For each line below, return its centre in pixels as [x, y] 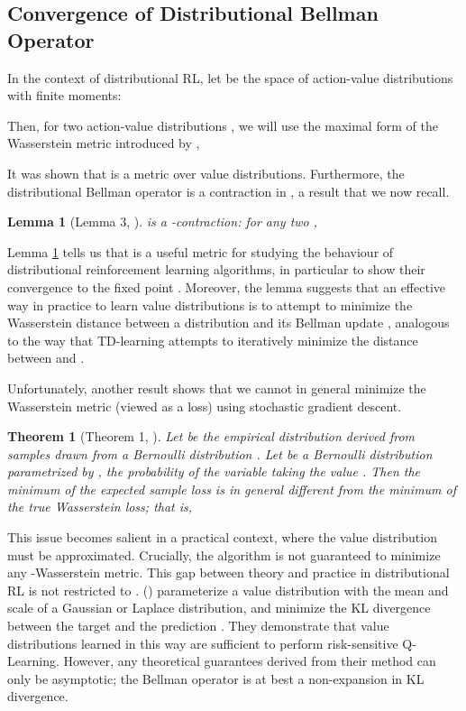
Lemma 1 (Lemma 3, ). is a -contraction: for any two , [163, 222]
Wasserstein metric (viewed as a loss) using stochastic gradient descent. [205, 406]
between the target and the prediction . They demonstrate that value [198, 626]
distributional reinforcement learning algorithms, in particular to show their [216, 269]
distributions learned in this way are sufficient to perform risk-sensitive [203, 643]
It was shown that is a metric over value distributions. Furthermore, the [206, 173]
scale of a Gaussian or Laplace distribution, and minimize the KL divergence [219, 608]
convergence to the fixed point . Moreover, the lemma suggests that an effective [226, 286]
